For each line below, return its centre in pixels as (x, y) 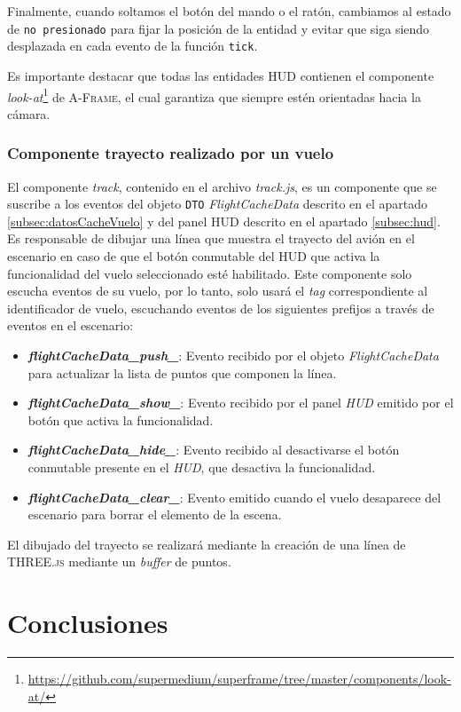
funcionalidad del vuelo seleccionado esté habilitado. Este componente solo (210, 273)
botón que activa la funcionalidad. (121, 419)
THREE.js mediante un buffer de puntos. (119, 562)
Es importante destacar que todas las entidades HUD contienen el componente (221, 75)
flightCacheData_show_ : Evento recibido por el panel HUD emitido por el (241, 403)
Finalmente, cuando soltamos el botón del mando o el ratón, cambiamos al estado (229, 11)
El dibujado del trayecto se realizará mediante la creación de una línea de (207, 544)
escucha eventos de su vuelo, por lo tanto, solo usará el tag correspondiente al (218, 291)
